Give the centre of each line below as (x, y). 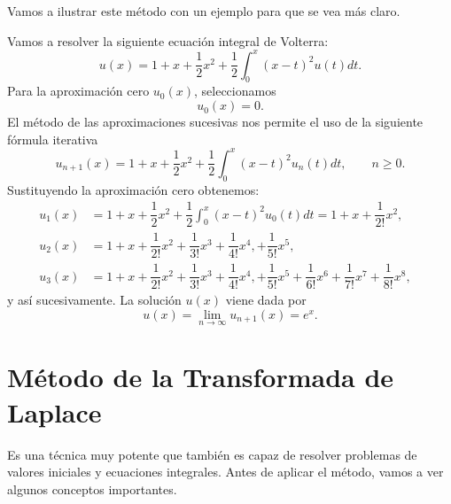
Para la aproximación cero (78, 91)
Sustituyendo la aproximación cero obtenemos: (133, 189)
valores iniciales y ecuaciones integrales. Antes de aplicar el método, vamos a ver (225, 472)
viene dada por (266, 300)
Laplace (54, 411)
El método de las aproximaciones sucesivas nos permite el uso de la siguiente (215, 122)
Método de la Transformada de (201, 377)
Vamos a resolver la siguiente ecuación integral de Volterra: (168, 40)
